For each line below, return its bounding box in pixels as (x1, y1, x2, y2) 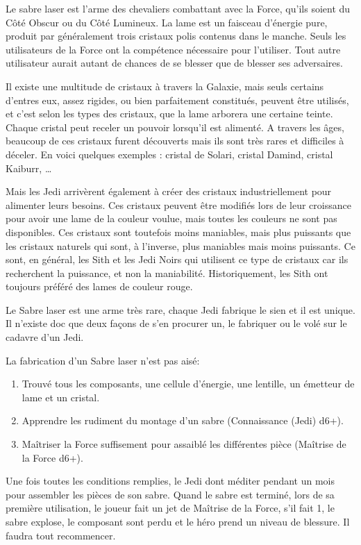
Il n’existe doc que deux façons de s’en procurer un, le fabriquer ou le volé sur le (6, 316, 347, 330)
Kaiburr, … (6, 160, 52, 175)
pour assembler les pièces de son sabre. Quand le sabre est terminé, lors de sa (6, 487, 335, 501)
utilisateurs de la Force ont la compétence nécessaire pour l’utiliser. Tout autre (6, 42, 341, 56)
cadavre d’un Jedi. (6, 330, 84, 344)
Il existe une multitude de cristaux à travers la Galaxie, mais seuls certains (6, 78, 324, 93)
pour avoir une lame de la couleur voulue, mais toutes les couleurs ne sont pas (6, 211, 337, 226)
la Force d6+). (22, 450, 83, 464)
